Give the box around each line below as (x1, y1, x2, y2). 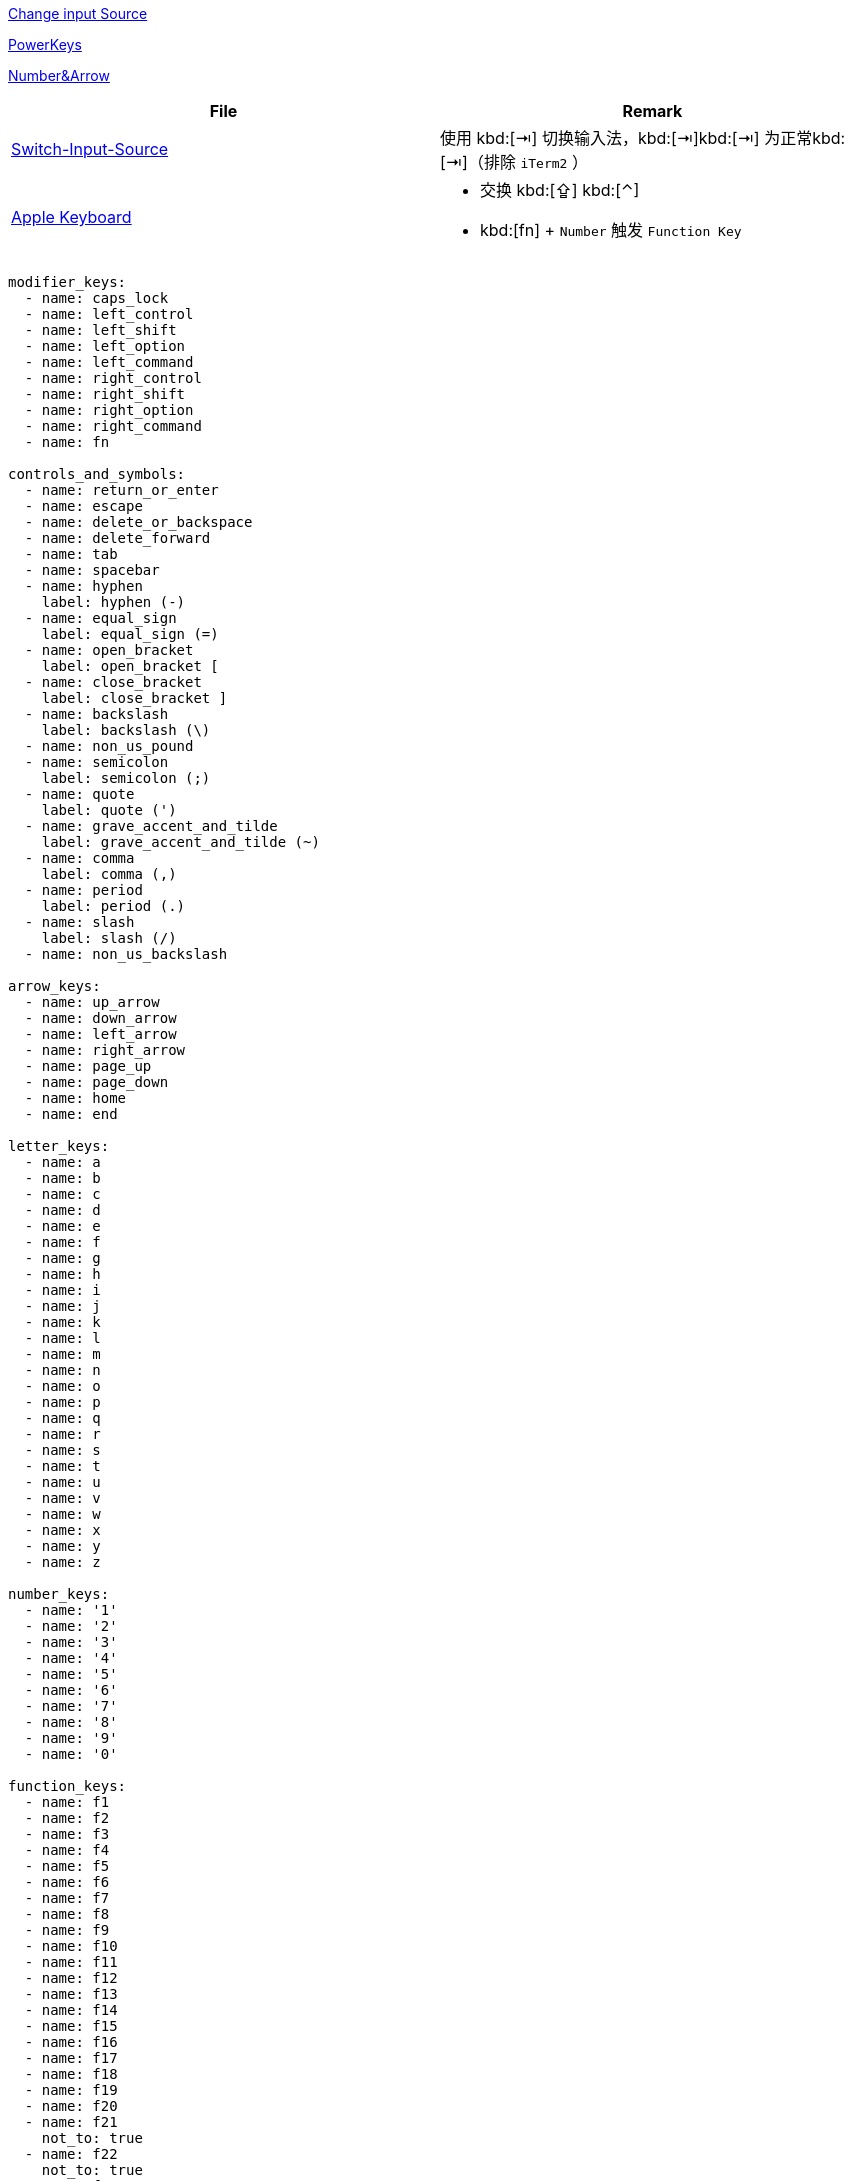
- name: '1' (24, 1602, 118, 1618)
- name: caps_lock (24, 290, 169, 306)
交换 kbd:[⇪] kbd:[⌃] (480, 180, 640, 200)
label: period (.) (41, 898, 186, 914)
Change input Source (8, 5, 148, 22)
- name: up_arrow (24, 994, 160, 1010)
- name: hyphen (24, 578, 143, 594)
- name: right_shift (24, 386, 186, 402)
